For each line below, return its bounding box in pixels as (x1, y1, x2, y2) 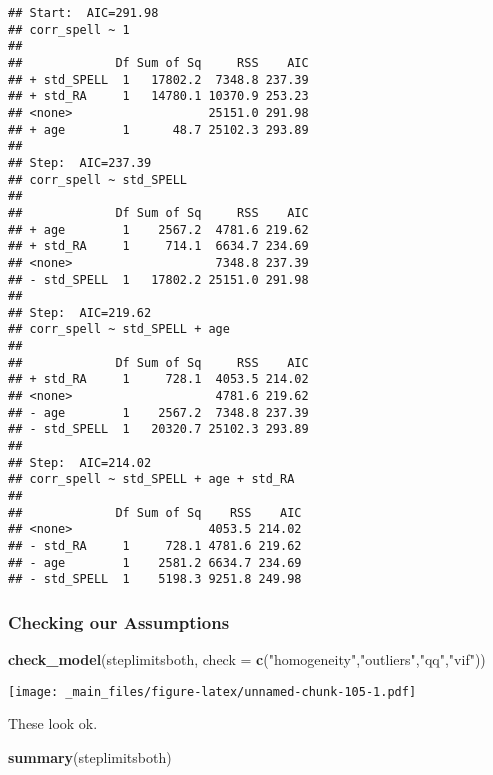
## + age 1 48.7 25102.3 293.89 (8, 122, 309, 137)
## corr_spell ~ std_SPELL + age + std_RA (8, 472, 295, 487)
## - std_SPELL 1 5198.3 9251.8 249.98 (8, 572, 302, 587)
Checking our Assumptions (8, 609, 230, 634)
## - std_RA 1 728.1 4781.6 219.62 (8, 539, 302, 553)
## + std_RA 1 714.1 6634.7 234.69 (8, 239, 309, 254)
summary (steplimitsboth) (8, 747, 172, 768)
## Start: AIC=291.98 (8, 6, 159, 20)
